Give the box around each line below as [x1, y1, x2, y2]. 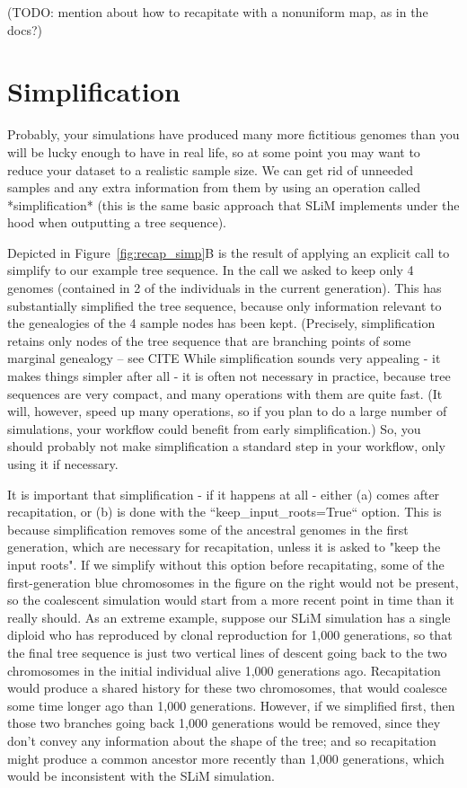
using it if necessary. [7, 455, 119, 473]
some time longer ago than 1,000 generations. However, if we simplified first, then [7, 695, 455, 714]
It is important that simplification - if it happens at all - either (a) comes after [7, 484, 440, 503]
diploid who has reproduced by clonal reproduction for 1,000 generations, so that [7, 625, 453, 644]
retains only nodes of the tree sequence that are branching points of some [7, 331, 411, 350]
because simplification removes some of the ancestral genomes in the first [7, 519, 409, 538]
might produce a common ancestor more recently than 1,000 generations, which [7, 748, 445, 767]
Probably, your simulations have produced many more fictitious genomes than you [7, 125, 460, 144]
